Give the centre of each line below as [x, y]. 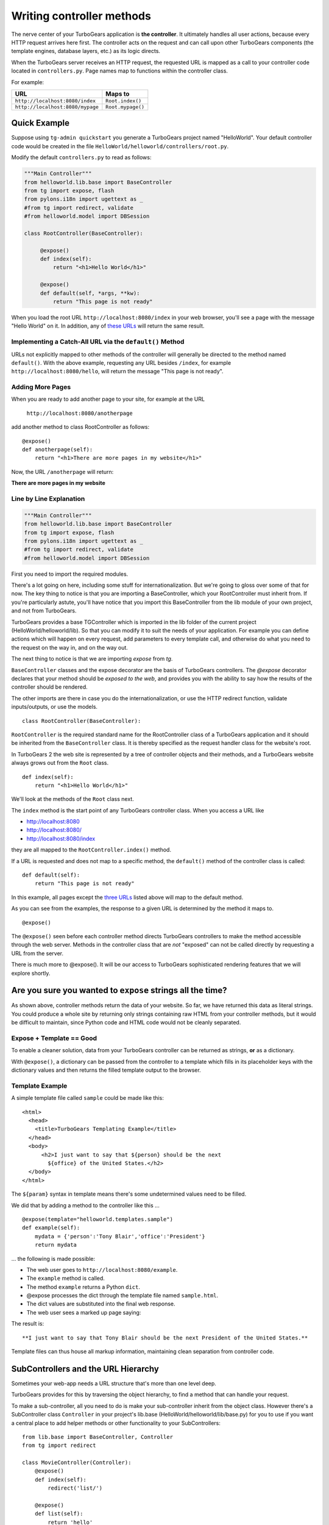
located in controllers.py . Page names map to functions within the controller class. [120, 71]
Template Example [39, 1086]
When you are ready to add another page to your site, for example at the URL [108, 399]
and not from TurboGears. [44, 611]
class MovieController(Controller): [77, 1463]
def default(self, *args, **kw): [90, 293]
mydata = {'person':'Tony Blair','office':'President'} [120, 1236]
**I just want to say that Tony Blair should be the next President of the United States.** [165, 1338]
